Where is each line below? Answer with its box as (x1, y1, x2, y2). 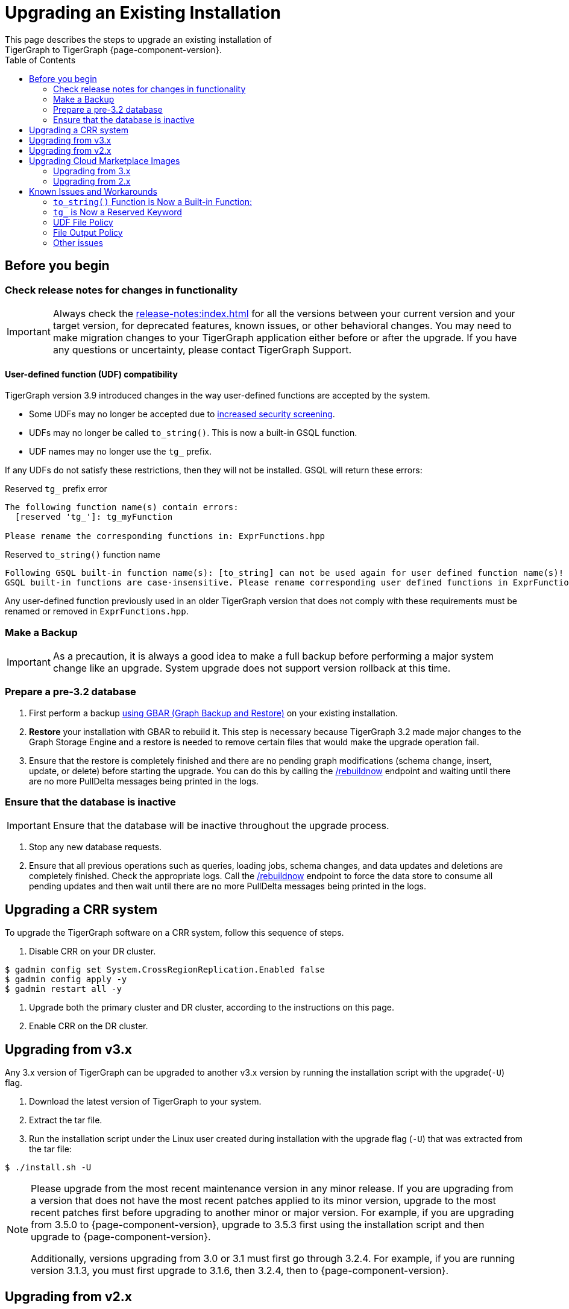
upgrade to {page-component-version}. (31, 1231, 211, 1243)
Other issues (53, 237, 103, 248)
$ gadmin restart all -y (5, 984, 122, 994)
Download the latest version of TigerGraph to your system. (29, 1096, 262, 1107)
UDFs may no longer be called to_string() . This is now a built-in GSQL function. (29, 427, 357, 438)
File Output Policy (53, 227, 123, 238)
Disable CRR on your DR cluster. (29, 946, 156, 957)
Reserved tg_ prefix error (5, 484, 107, 494)
